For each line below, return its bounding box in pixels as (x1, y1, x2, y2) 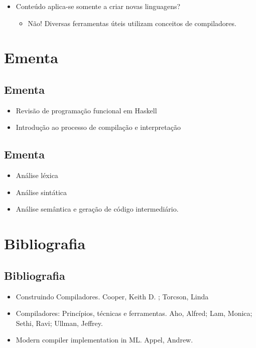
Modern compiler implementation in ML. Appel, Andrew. (16, 334, 193, 345)
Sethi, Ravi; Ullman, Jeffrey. (16, 317, 103, 328)
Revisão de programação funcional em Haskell (16, 105, 157, 115)
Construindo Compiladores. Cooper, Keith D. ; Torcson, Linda (16, 291, 209, 301)
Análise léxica (16, 170, 58, 181)
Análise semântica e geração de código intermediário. (16, 204, 179, 214)
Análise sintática (16, 187, 67, 197)
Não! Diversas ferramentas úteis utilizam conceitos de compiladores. (28, 18, 236, 28)
